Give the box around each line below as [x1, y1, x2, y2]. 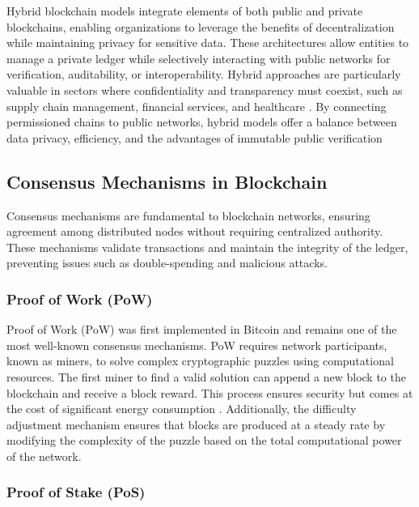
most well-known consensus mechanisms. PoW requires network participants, [6, 336, 387, 353]
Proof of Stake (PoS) [6, 482, 146, 502]
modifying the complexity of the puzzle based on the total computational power [6, 432, 402, 449]
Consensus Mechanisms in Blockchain [6, 168, 328, 194]
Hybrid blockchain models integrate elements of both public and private [6, 2, 363, 19]
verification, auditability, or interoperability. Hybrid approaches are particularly [6, 66, 401, 83]
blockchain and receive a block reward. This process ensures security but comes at [6, 384, 413, 401]
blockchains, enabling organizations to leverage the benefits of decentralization [6, 18, 395, 35]
